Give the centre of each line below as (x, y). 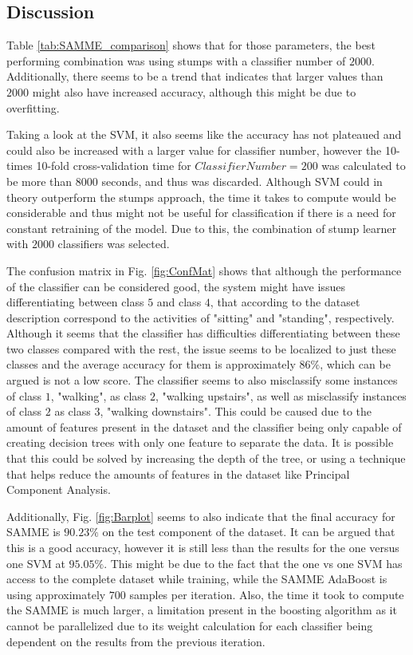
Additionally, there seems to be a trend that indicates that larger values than (195, 76)
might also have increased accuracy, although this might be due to (194, 91)
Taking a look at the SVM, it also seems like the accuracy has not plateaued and (204, 134)
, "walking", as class (98, 395)
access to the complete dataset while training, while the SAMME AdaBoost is (197, 579)
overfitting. (33, 107)
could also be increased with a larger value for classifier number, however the (194, 150)
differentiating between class (75, 302)
